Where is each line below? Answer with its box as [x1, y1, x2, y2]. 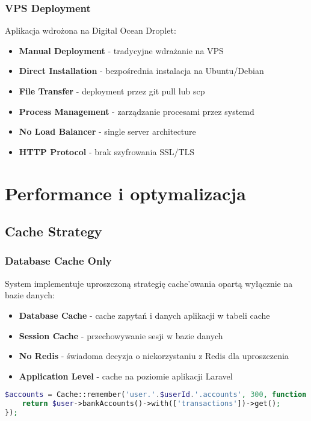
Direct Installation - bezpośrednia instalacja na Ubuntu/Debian [19, 64, 264, 77]
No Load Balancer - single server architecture [19, 125, 196, 138]
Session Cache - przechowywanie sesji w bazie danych [19, 329, 223, 342]
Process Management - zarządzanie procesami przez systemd [19, 105, 254, 117]
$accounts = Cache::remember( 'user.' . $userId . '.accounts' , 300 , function [5, 390, 307, 399]
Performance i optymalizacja [5, 180, 246, 205]
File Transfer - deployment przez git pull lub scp [19, 85, 205, 97]
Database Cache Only [5, 253, 112, 268]
